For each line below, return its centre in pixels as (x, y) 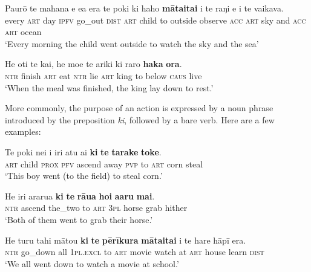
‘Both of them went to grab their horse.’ (79, 219)
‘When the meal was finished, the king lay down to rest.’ (109, 87)
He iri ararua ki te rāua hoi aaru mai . (80, 196)
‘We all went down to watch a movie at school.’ (92, 263)
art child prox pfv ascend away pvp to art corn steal (104, 164)
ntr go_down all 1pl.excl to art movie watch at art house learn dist (135, 252)
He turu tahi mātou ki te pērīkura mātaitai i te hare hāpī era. (126, 240)
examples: (23, 131)
